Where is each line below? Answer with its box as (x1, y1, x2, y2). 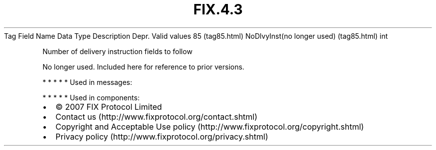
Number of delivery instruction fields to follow (42, 47, 193, 56)
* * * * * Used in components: (42, 93, 140, 102)
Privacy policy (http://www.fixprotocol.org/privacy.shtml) (55, 131, 268, 142)
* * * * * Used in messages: (42, 77, 132, 86)
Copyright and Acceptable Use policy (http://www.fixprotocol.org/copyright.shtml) (55, 121, 364, 132)
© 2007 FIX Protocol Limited (55, 101, 162, 112)
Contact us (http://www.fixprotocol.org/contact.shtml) (55, 111, 258, 122)
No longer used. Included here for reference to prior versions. (42, 62, 244, 71)
